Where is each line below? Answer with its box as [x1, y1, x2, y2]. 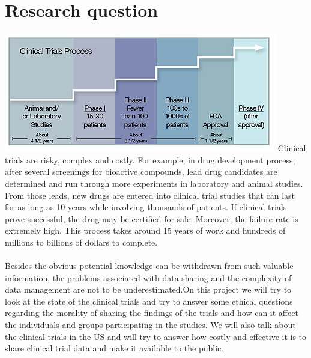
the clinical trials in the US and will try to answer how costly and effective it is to [5, 330, 307, 342]
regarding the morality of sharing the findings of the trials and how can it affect [5, 306, 298, 319]
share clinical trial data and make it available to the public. [5, 342, 224, 354]
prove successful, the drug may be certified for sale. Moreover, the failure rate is [5, 212, 298, 225]
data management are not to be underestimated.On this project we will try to [5, 283, 292, 296]
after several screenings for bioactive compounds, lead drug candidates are [5, 165, 277, 178]
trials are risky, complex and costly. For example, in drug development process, [5, 153, 295, 166]
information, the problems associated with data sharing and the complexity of [5, 271, 292, 284]
